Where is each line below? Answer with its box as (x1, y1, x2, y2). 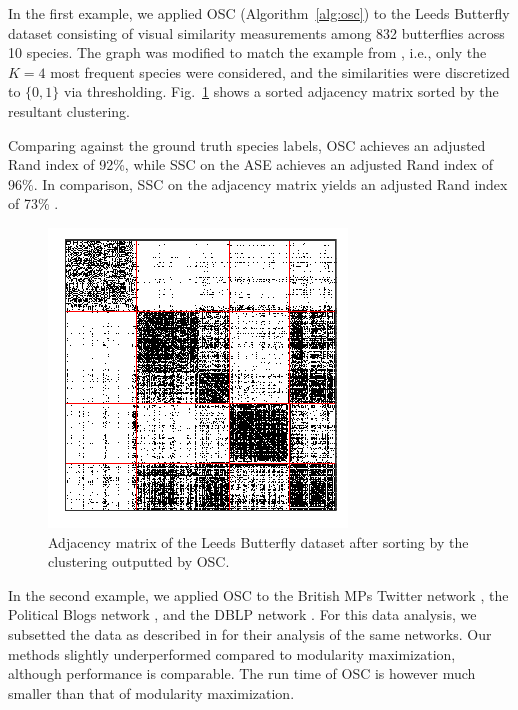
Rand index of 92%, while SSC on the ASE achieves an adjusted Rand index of (8, 154, 493, 175)
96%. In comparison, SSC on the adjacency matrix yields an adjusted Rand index (8, 173, 508, 194)
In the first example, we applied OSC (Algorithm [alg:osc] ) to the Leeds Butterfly (8, 3, 510, 23)
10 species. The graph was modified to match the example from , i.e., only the (8, 42, 487, 63)
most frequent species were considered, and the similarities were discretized (50, 61, 510, 82)
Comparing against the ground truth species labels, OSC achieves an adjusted (8, 134, 486, 155)
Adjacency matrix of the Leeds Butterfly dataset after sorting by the (48, 531, 469, 552)
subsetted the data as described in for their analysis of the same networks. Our (8, 623, 492, 644)
